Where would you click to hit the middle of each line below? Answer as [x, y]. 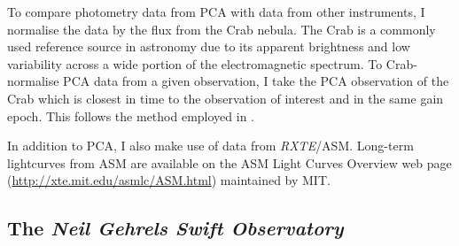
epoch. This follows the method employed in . [131, 115]
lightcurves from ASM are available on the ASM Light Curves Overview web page [229, 162]
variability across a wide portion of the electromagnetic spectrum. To [195, 63]
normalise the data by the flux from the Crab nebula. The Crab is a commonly [222, 29]
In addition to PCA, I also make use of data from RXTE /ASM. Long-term [210, 146]
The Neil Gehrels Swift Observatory [175, 228]
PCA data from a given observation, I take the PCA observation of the [256, 81]
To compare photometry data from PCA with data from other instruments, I [216, 12]
